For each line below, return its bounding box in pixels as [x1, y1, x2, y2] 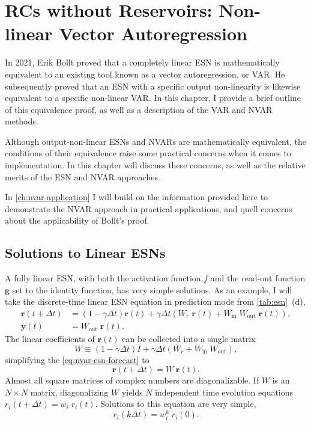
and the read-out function [210, 272, 306, 284]
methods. [5, 115, 38, 127]
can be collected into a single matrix [122, 332, 256, 345]
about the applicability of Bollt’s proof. [5, 214, 149, 227]
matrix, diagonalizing [30, 385, 109, 398]
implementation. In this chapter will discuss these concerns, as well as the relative [5, 159, 306, 171]
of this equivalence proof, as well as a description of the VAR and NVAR [5, 103, 273, 115]
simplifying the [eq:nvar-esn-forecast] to [5, 353, 149, 365]
